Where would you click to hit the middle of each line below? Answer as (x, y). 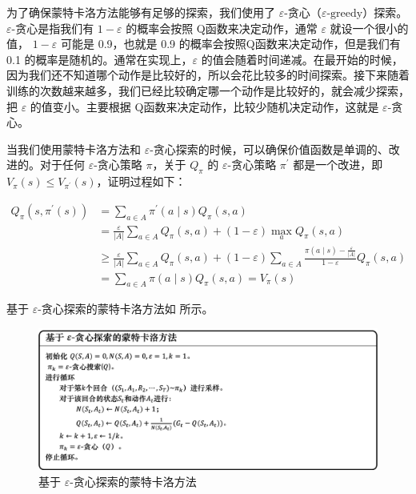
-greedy (345, 14)
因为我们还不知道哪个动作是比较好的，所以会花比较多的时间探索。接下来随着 (208, 75)
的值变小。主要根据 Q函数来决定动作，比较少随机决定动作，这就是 (204, 106)
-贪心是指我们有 (53, 28)
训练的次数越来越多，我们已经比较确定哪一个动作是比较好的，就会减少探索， (208, 90)
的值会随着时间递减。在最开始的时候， (302, 59)
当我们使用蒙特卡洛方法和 (74, 149)
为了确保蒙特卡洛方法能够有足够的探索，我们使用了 (141, 12)
